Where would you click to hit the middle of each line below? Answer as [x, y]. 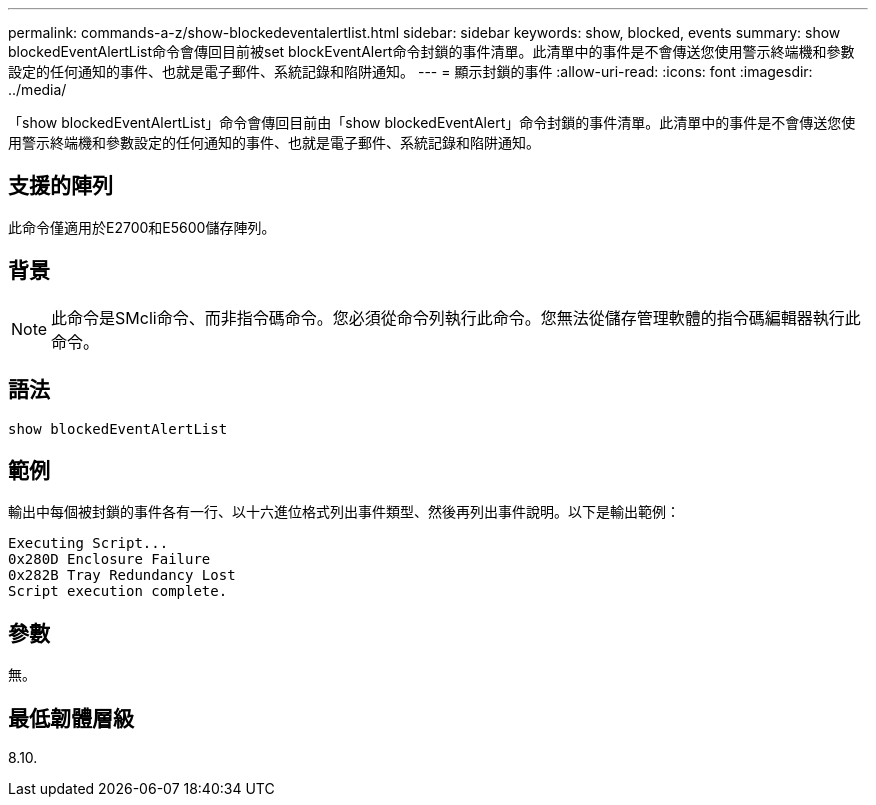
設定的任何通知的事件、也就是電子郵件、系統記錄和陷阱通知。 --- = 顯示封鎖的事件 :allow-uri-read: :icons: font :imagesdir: [410, 71]
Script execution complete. [118, 591]
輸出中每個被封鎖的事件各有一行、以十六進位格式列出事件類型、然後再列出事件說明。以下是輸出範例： [344, 512]
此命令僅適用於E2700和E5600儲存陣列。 [142, 227]
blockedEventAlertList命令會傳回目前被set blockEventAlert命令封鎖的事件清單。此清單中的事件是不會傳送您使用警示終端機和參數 [431, 51]
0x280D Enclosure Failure [109, 559]
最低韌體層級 [71, 718]
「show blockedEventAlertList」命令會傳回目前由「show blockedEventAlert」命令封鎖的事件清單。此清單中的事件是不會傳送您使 [432, 122]
